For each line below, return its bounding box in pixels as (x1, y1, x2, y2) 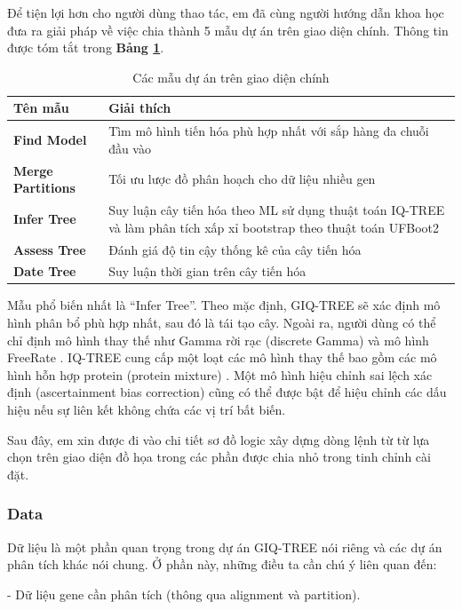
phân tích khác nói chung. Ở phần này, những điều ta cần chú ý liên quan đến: (7, 555, 437, 574)
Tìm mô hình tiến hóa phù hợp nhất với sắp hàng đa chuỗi (108, 122, 429, 140)
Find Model (13, 131, 87, 149)
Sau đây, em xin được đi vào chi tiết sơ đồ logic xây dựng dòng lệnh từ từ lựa (7, 430, 430, 448)
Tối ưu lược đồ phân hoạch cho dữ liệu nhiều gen (108, 170, 376, 188)
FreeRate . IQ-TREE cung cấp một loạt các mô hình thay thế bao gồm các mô (7, 348, 437, 367)
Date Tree (13, 262, 76, 281)
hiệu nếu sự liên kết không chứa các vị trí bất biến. (7, 400, 286, 419)
